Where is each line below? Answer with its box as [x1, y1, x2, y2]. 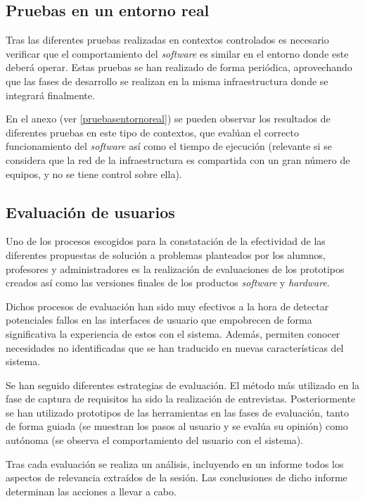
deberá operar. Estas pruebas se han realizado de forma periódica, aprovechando [6, 60, 352, 75]
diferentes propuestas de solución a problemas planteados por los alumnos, [6, 247, 326, 262]
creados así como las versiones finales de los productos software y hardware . [6, 275, 330, 290]
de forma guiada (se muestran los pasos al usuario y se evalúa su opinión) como [6, 419, 348, 433]
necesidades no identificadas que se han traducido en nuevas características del [6, 340, 344, 355]
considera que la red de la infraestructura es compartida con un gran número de [6, 152, 350, 167]
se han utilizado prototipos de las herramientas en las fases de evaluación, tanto [6, 405, 349, 419]
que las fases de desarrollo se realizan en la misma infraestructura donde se [6, 73, 328, 88]
